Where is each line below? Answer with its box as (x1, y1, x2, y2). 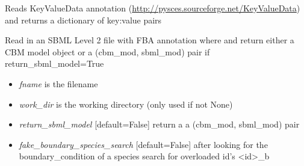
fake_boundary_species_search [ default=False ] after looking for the (19, 138, 268, 150)
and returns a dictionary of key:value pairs (5, 13, 162, 26)
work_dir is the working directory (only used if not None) (19, 97, 233, 110)
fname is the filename (19, 77, 98, 90)
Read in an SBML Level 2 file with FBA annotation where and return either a (5, 34, 294, 46)
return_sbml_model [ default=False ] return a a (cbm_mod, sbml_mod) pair (19, 118, 300, 131)
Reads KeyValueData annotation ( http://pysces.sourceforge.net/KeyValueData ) (5, 2, 300, 14)
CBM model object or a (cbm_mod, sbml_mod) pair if (5, 45, 210, 58)
